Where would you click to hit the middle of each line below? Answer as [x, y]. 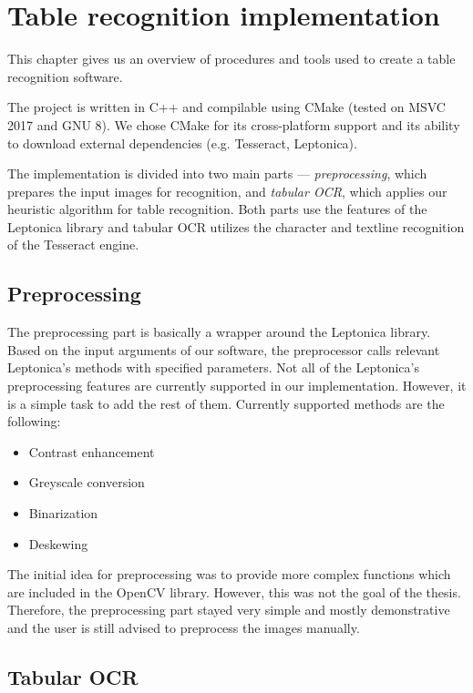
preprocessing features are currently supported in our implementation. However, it [237, 386]
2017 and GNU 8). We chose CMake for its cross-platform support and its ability [234, 124]
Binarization [63, 513]
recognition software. [65, 76]
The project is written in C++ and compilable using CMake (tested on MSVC [226, 107]
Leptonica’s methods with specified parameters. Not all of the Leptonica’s [213, 367]
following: [34, 421]
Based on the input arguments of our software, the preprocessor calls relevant [224, 349]
